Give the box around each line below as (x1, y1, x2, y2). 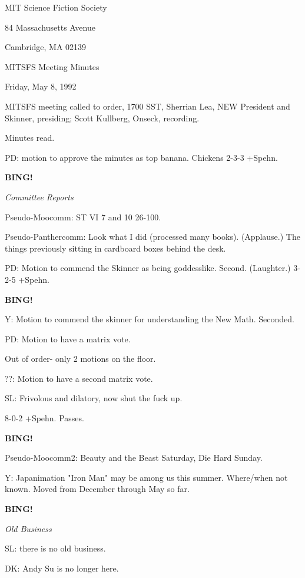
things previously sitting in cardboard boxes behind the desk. (5, 242, 226, 254)
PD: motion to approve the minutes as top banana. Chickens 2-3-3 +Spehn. (5, 151, 278, 163)
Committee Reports (5, 190, 74, 203)
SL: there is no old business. (5, 542, 106, 554)
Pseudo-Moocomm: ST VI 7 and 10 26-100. (5, 210, 161, 223)
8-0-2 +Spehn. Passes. (5, 412, 84, 424)
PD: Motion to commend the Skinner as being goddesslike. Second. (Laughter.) (5, 262, 291, 274)
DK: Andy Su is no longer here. (5, 562, 119, 574)
